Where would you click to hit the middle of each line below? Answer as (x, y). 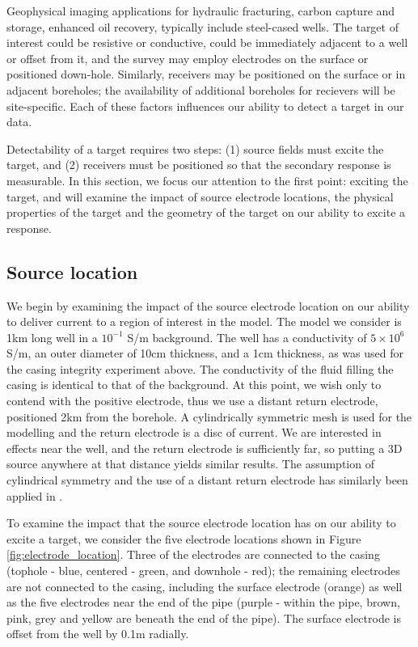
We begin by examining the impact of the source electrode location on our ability (208, 305)
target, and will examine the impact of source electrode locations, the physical (200, 196)
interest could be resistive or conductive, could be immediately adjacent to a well (207, 42)
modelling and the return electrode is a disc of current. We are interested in (194, 432)
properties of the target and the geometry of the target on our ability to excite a (206, 212)
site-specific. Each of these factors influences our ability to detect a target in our (205, 106)
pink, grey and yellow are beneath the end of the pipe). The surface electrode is (204, 617)
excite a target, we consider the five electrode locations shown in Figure (184, 538)
